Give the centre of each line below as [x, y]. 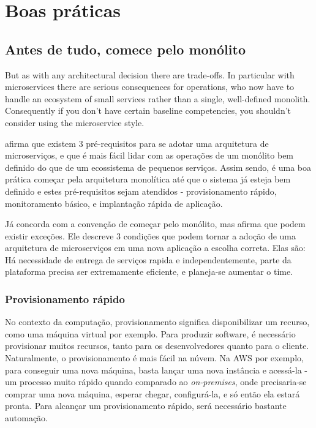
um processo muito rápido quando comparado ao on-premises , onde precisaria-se [156, 382]
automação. [26, 418]
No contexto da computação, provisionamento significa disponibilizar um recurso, [157, 322]
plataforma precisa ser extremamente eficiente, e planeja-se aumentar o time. [149, 272]
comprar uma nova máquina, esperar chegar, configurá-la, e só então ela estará [152, 393]
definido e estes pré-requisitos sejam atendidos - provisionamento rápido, [141, 191]
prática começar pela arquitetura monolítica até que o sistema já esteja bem [148, 179]
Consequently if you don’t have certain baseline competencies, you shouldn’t [148, 111]
